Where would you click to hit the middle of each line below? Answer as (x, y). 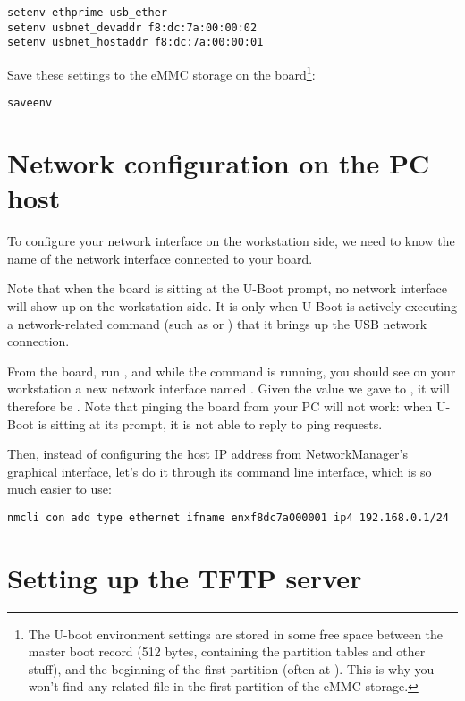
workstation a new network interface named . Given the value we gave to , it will (228, 389)
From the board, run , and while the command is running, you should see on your (232, 371)
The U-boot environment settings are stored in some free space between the (236, 633)
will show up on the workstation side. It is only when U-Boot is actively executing (232, 305)
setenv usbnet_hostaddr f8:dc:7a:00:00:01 (135, 42)
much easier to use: (59, 489)
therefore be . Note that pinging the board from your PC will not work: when (220, 405)
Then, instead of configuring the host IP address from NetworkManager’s (208, 454)
